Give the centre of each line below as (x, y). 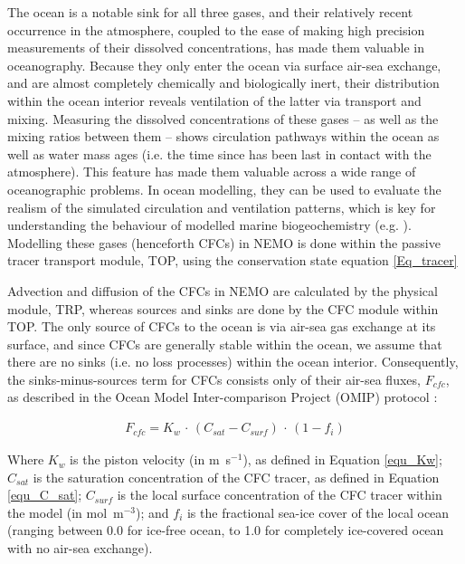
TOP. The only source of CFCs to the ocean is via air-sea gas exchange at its (222, 326)
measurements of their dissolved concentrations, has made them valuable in (216, 48)
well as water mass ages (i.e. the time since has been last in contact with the (219, 153)
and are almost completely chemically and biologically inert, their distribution (223, 83)
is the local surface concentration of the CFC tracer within (280, 495)
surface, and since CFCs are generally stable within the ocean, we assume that (225, 344)
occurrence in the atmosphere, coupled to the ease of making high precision (216, 29)
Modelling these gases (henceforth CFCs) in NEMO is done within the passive (224, 242)
